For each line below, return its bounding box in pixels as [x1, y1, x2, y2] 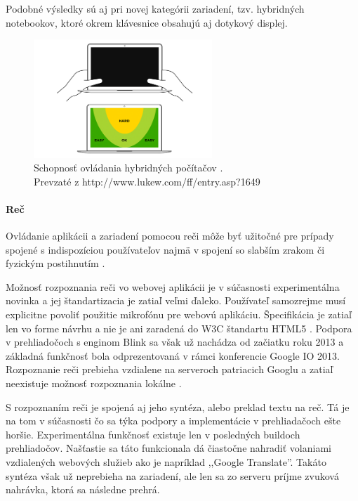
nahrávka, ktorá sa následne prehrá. [6, 482, 160, 497]
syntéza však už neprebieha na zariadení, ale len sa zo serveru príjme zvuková [6, 468, 339, 483]
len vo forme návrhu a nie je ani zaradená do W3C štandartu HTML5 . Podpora [6, 320, 352, 335]
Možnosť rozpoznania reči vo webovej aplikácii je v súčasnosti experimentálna [6, 279, 340, 294]
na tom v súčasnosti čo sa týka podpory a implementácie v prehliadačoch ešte [6, 413, 341, 428]
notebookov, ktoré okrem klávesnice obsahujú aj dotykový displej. [6, 15, 288, 30]
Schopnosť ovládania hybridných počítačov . [34, 160, 223, 175]
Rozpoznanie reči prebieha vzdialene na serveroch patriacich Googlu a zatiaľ [6, 362, 333, 377]
